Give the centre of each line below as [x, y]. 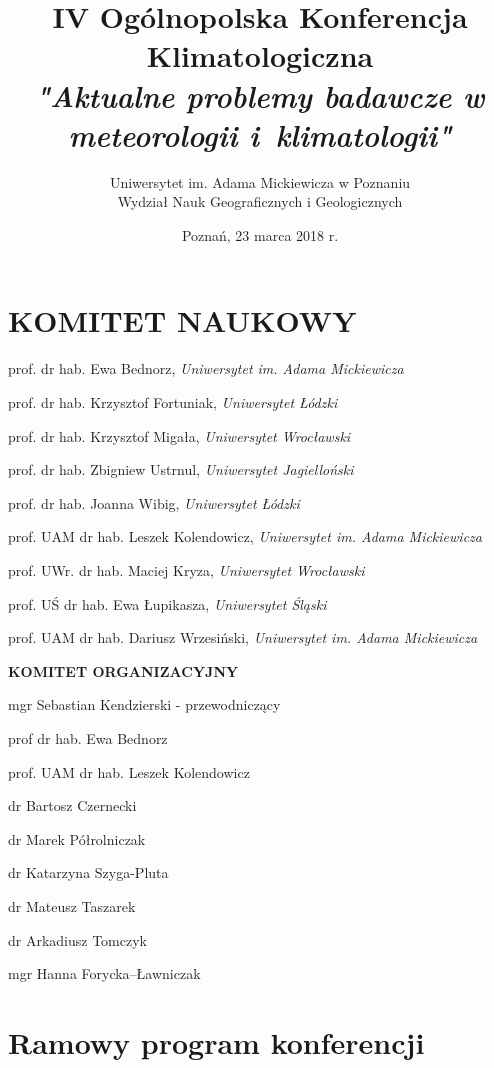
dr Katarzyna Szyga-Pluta [88, 872]
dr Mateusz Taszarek [72, 905]
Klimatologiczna [260, 55]
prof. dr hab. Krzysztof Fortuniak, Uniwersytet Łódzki [173, 402]
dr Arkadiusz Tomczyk [77, 939]
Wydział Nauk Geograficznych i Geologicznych [260, 201]
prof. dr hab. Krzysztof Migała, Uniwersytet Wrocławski [179, 435]
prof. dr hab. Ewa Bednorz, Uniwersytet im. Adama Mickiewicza [206, 368]
